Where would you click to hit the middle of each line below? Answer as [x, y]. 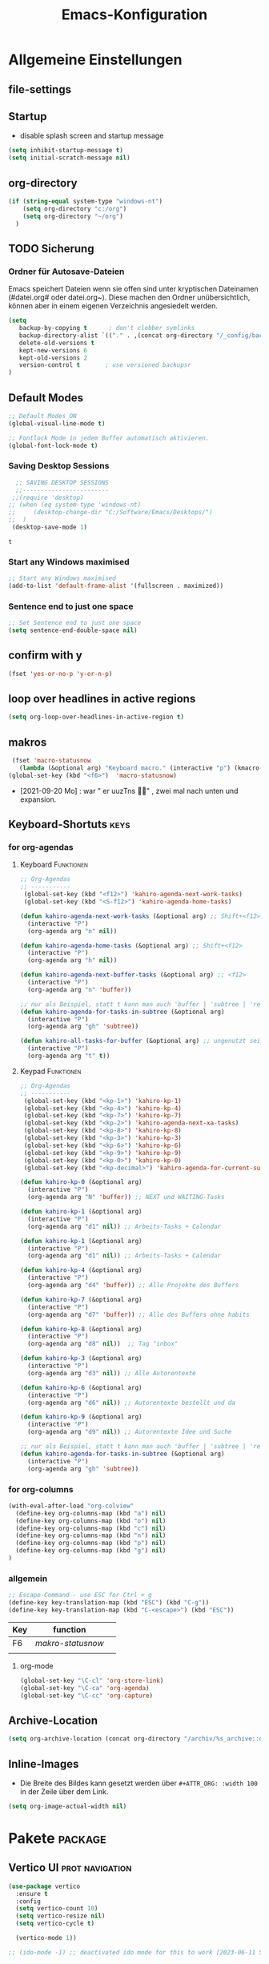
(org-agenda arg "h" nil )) [72, 960]
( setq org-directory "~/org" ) [73, 216]
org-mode [36, 1666]
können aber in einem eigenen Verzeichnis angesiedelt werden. [113, 306]
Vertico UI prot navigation [70, 1868]
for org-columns [41, 1489]
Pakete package [57, 1838]
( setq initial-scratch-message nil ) [69, 158]
